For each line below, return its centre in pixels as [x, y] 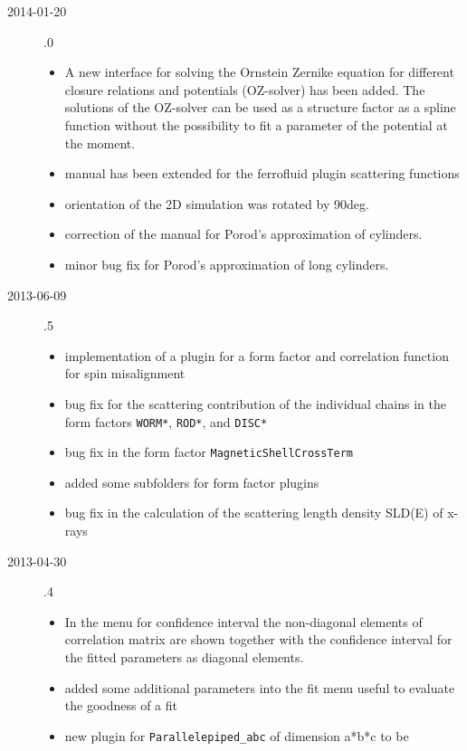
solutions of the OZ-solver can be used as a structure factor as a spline [260, 107]
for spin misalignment [125, 373]
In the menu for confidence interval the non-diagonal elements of [243, 621]
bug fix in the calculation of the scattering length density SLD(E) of [254, 513]
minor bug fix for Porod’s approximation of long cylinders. [227, 264]
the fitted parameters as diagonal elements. [184, 656]
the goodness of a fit [121, 705]
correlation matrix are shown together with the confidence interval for [258, 639]
